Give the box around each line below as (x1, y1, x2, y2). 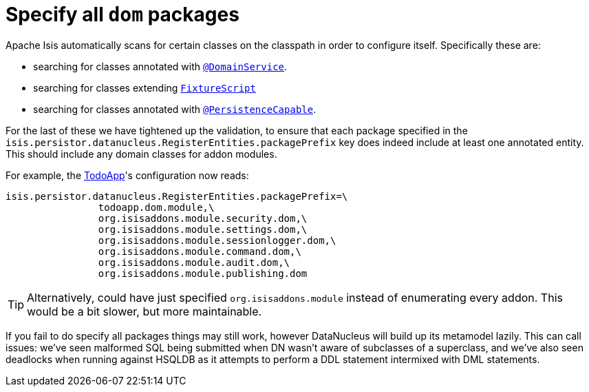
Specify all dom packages (6, 3, 239, 26)
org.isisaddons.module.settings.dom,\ (98, 223, 308, 235)
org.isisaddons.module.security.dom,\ (98, 212, 308, 224)
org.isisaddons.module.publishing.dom (98, 267, 308, 279)
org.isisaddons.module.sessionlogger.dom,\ (98, 234, 336, 246)
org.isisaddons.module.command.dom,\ (98, 245, 301, 257)
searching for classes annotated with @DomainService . (33, 60, 288, 72)
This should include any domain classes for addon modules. (6, 147, 277, 160)
